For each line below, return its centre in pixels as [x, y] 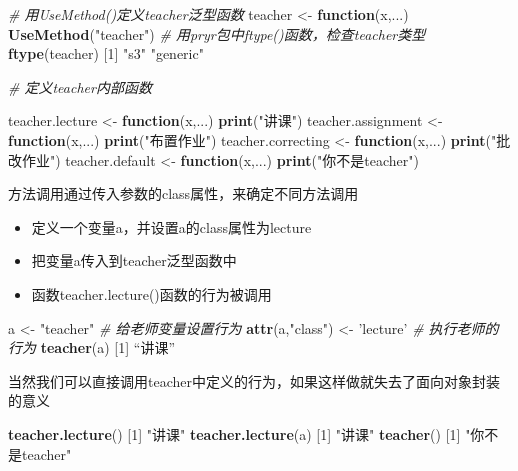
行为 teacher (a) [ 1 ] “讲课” [92, 347]
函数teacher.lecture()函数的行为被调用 [151, 293]
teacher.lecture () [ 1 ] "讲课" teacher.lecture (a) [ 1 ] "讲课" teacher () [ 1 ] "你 [246, 433]
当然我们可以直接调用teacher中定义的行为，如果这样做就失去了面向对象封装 [254, 380]
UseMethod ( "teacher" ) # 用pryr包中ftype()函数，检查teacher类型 [217, 33]
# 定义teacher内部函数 [80, 86]
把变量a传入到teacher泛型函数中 [134, 260]
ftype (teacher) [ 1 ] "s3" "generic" [106, 53]
